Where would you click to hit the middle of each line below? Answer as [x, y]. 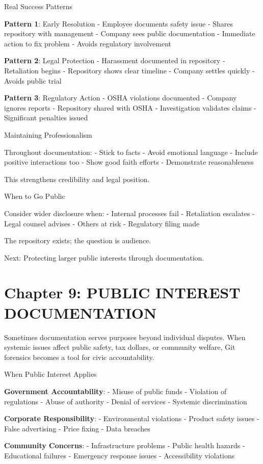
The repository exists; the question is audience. [78, 240]
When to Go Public [35, 196]
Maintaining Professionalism [48, 134]
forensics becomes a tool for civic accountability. [79, 357]
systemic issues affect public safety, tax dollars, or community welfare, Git [120, 347]
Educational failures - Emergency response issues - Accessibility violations [120, 455]
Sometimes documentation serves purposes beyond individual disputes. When [125, 337]
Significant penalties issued [46, 118]
